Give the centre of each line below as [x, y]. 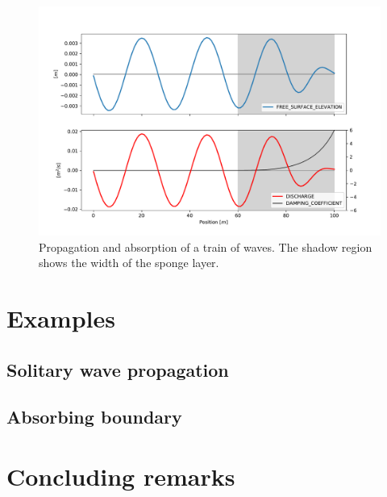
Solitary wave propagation [118, 369]
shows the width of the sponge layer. [129, 263]
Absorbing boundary [94, 417]
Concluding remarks [121, 476]
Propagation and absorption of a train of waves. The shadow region [206, 246]
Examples [61, 318]
